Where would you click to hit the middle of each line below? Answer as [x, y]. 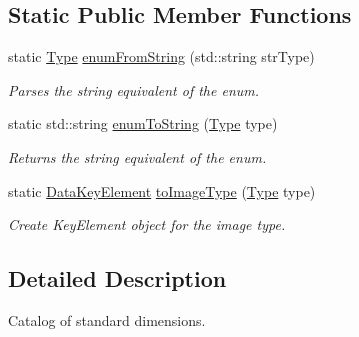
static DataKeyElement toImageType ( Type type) [162, 190]
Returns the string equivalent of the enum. [137, 156]
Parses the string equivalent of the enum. [134, 89]
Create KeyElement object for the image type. [147, 224]
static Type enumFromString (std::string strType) [161, 56]
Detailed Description [117, 278]
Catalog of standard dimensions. [107, 319]
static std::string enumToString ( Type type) [143, 123]
